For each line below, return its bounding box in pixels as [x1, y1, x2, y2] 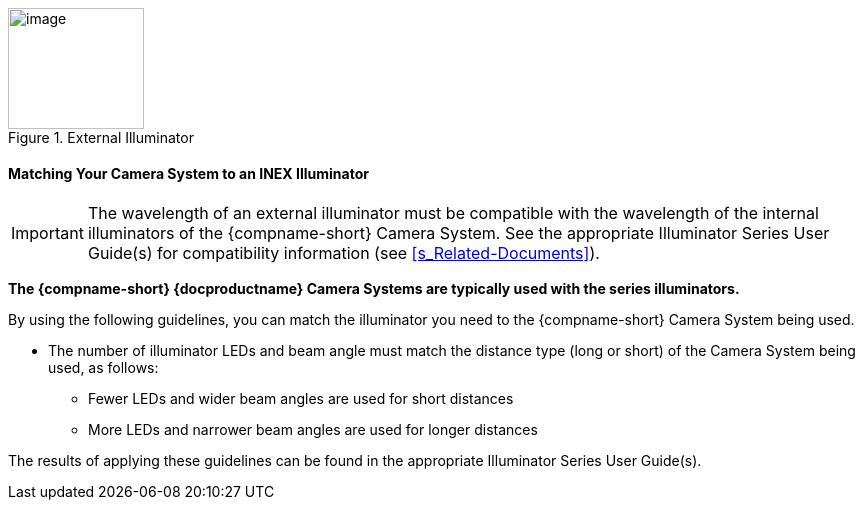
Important [11, 223, 84, 244]
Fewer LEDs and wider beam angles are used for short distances [88, 390, 514, 408]
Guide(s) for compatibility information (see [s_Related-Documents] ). [87, 243, 600, 264]
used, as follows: [48, 359, 159, 377]
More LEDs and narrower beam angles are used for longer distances [88, 421, 538, 439]
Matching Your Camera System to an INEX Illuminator [8, 164, 369, 182]
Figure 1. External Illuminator [8, 129, 194, 146]
